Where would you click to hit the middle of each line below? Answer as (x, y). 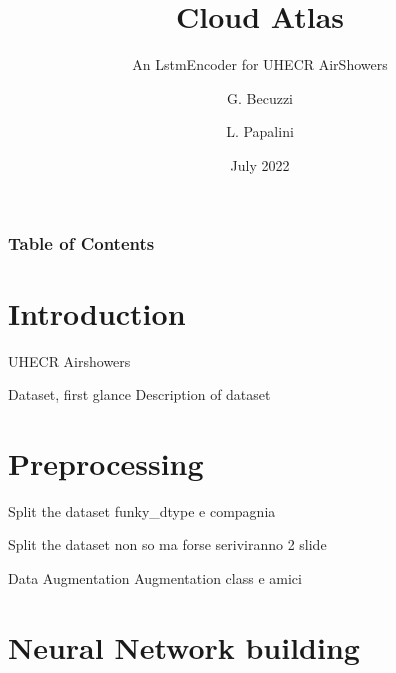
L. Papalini (260, 131)
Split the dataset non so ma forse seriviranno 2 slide (167, 544)
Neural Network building (184, 646)
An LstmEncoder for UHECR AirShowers (260, 64)
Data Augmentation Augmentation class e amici (155, 578)
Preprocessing (106, 462)
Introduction (97, 312)
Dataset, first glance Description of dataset (139, 394)
